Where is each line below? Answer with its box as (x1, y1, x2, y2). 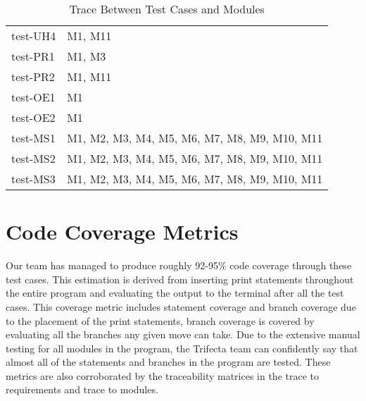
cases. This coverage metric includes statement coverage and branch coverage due (6, 299, 356, 314)
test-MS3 (11, 171, 56, 187)
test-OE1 (11, 89, 56, 105)
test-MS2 (11, 150, 56, 166)
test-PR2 (11, 68, 55, 85)
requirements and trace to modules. (6, 382, 158, 397)
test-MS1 (11, 130, 56, 146)
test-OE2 (11, 109, 56, 125)
